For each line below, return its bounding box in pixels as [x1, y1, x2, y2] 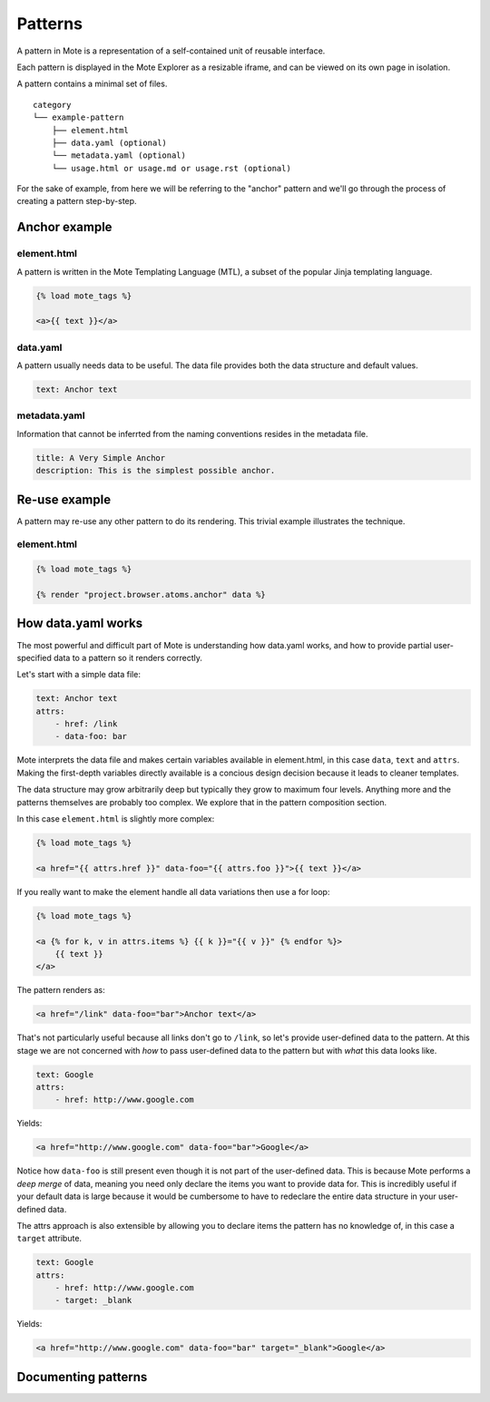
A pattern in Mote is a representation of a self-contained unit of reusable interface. [16, 45, 326, 56]
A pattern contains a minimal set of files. [16, 78, 168, 90]
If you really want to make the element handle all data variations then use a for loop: [16, 886, 330, 897]
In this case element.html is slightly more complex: [16, 813, 215, 824]
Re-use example [16, 492, 112, 507]
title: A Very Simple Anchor [35, 453, 166, 462]
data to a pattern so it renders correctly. [53, 652, 203, 663]
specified [16, 652, 52, 663]
